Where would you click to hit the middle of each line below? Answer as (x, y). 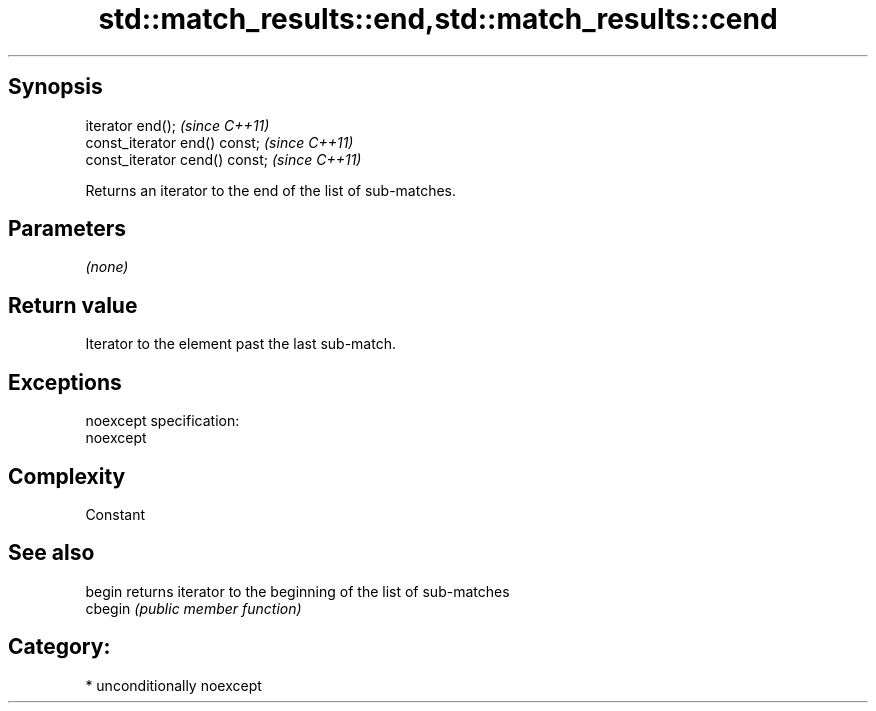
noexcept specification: (162, 421)
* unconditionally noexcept (173, 685)
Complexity (67, 476)
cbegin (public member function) (193, 608)
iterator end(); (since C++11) (177, 125)
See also (51, 553)
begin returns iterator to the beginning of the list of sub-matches (297, 591)
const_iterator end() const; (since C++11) (219, 142)
